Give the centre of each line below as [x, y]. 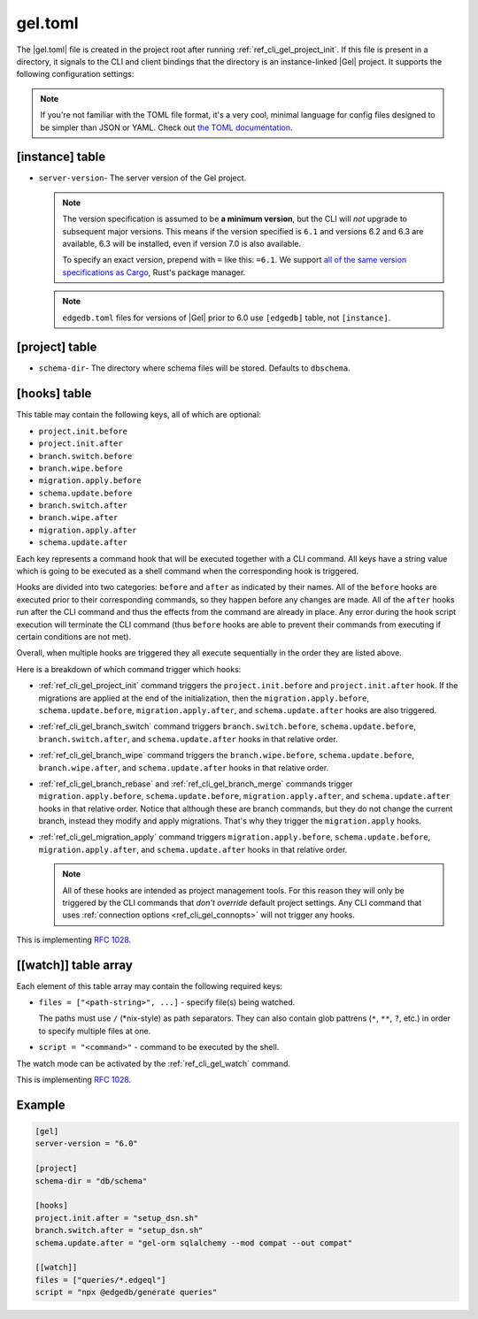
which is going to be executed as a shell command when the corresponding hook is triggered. [187, 571]
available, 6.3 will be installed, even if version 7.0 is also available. [181, 243]
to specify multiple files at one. [95, 1031]
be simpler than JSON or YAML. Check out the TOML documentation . [166, 127]
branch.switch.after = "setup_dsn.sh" [119, 1231]
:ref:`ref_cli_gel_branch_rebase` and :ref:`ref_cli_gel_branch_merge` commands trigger [196, 784]
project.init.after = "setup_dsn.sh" [117, 1218]
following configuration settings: [75, 74]
